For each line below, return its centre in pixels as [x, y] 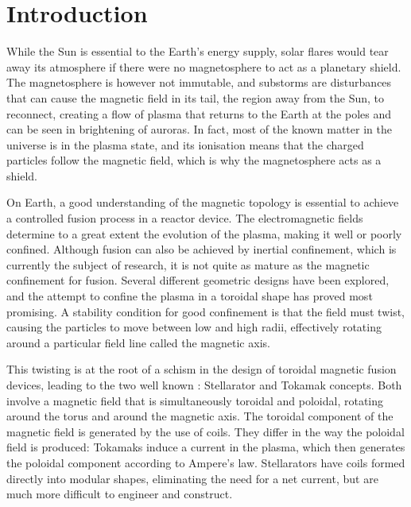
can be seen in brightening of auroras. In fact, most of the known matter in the [199, 129]
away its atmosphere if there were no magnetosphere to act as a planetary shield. [204, 66]
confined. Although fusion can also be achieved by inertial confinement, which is [202, 249]
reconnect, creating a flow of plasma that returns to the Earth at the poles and [199, 113]
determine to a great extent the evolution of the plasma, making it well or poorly [204, 233]
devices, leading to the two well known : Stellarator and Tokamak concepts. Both [204, 385]
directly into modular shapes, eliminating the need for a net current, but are [192, 478]
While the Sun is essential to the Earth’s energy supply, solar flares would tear [198, 51]
